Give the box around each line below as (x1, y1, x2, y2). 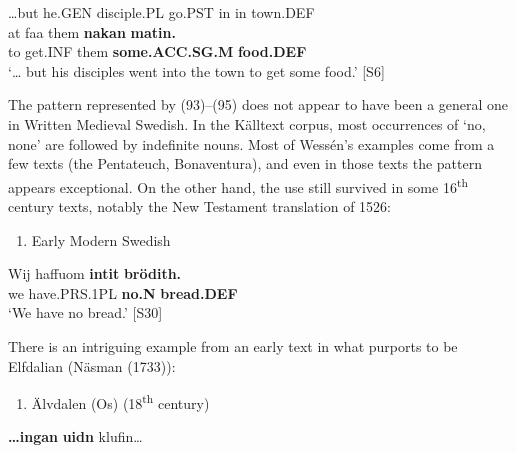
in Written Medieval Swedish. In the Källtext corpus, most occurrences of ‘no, (8, 113, 486, 134)
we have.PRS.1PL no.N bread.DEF (8, 282, 238, 303)
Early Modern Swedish (31, 229, 171, 250)
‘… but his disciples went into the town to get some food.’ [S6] (8, 60, 385, 81)
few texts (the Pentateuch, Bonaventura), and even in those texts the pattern (8, 153, 482, 174)
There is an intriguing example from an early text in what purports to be (8, 335, 458, 356)
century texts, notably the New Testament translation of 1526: (8, 196, 391, 216)
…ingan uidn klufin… (8, 426, 143, 447)
